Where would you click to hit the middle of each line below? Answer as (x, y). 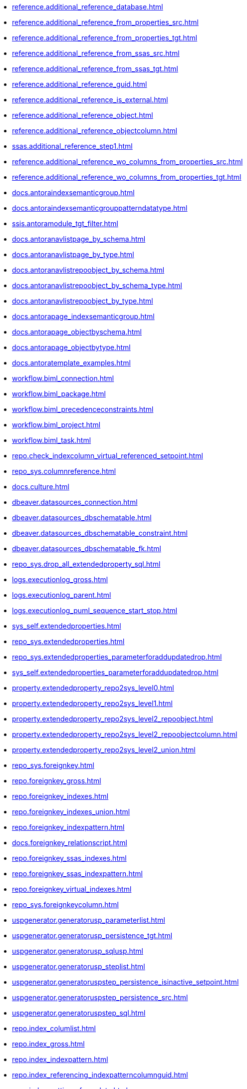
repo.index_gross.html (48, 1044)
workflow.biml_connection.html (63, 378)
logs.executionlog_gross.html (60, 579)
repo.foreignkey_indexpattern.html (68, 827)
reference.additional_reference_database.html (88, 7)
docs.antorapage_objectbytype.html (71, 347)
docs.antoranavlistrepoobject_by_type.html (83, 301)
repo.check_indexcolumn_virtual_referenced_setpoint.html (108, 456)
